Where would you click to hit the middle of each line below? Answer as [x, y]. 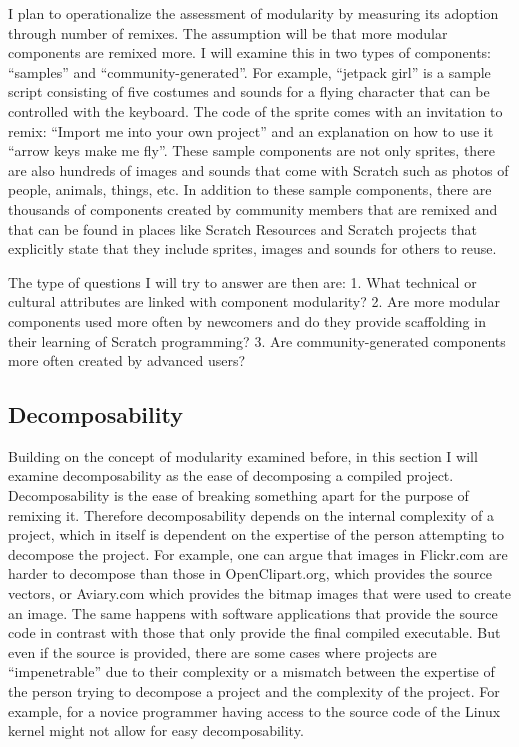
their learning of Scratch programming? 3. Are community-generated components [257, 340]
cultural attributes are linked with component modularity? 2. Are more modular [254, 301]
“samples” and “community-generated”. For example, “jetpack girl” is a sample [249, 71]
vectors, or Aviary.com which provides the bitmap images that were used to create [259, 593]
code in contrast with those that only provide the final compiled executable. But [254, 632]
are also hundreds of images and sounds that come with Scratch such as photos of [258, 169]
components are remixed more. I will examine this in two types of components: [249, 52]
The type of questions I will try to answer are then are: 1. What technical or [242, 281]
